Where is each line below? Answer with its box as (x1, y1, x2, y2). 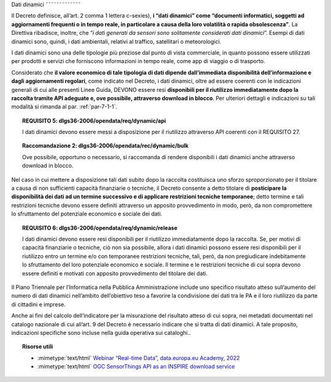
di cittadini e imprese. (11, 301, 66, 308)
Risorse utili (22, 343, 53, 350)
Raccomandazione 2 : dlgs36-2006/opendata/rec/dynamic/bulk (22, 142, 189, 149)
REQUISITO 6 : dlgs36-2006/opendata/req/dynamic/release (22, 224, 178, 231)
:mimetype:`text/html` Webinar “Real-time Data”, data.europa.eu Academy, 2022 (37, 354, 240, 361)
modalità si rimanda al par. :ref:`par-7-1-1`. (11, 103, 118, 110)
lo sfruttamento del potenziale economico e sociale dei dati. (11, 210, 162, 217)
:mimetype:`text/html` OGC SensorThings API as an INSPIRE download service (37, 363, 235, 370)
